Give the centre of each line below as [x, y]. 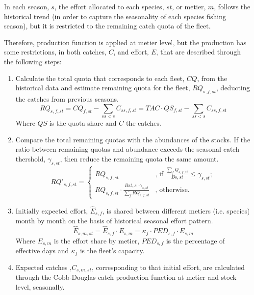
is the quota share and [83, 122]
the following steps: [33, 61]
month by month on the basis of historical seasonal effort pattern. [114, 221]
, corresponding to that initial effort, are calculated [168, 267]
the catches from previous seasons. [67, 98]
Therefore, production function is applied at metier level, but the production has [125, 42]
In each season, [26, 6]
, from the [212, 78]
